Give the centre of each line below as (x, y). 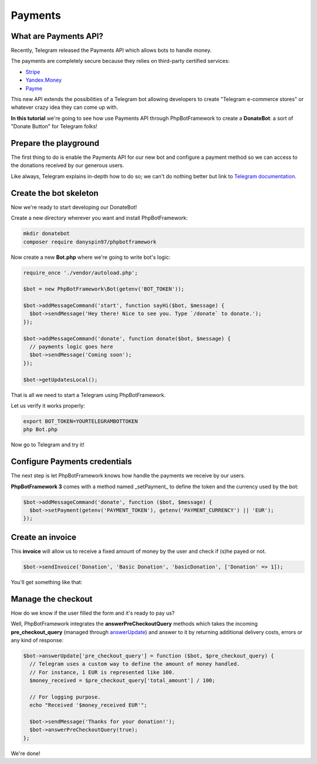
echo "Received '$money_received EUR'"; (88, 705)
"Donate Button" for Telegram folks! (54, 126)
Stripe (33, 72)
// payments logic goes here (72, 347)
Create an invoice (43, 537)
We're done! (26, 753)
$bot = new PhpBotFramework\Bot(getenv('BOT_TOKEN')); (104, 289)
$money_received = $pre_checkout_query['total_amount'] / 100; (122, 680)
